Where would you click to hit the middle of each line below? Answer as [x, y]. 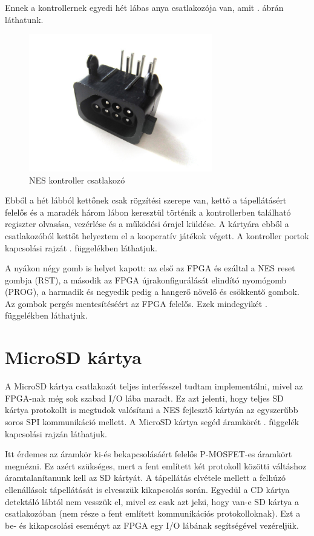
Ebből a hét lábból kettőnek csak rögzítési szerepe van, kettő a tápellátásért [146, 200]
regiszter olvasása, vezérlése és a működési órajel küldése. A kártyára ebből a [147, 224]
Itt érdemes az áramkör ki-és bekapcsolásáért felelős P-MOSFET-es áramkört [149, 454]
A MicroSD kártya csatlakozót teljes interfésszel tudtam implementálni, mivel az [154, 386]
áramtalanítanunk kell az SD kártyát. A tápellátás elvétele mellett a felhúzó [145, 478]
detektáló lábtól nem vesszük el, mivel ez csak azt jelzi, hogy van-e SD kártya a [152, 501]
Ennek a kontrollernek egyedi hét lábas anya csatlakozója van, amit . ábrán [144, 7]
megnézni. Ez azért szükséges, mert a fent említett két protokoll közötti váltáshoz [156, 465]
